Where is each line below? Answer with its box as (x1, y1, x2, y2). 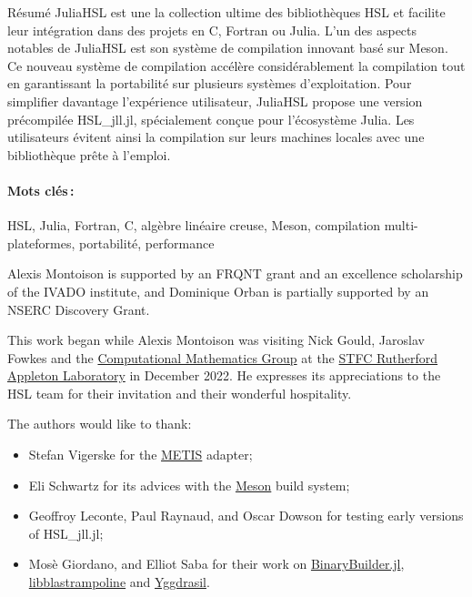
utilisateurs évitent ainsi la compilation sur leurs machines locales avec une (7, 127, 425, 147)
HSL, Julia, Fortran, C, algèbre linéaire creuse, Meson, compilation (7, 216, 381, 235)
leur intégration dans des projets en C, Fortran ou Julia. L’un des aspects (7, 20, 417, 39)
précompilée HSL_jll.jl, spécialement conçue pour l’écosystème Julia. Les (7, 109, 415, 128)
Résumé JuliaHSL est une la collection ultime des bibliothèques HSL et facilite (7, 3, 446, 21)
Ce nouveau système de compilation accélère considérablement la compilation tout (7, 56, 466, 75)
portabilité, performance (79, 233, 215, 252)
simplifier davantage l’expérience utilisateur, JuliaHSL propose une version (7, 91, 423, 110)
